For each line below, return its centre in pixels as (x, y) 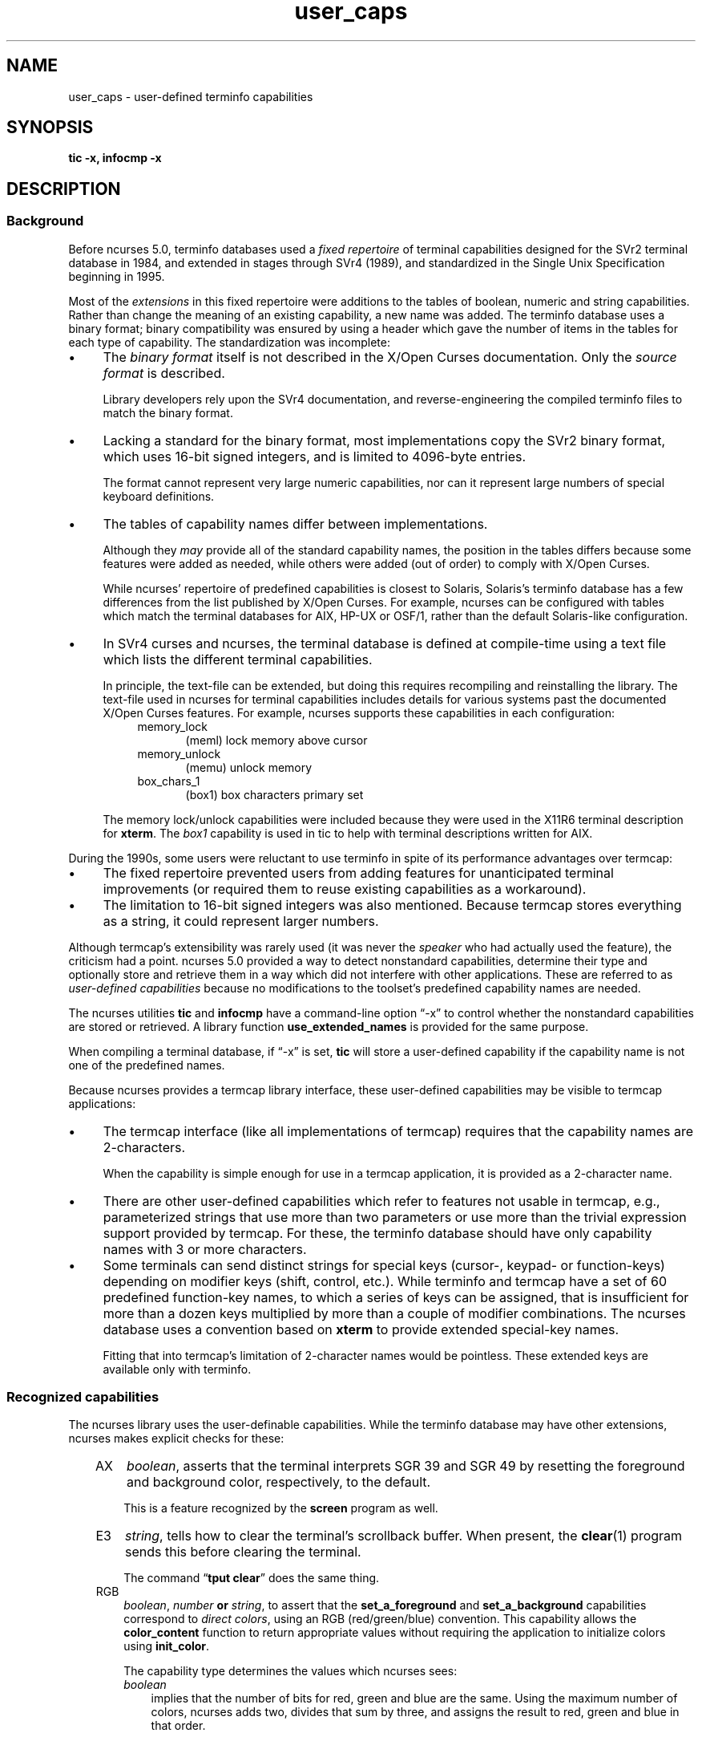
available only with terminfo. (177, 1369)
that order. (178, 1726)
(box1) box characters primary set (274, 794)
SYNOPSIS (50, 128)
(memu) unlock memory (249, 767)
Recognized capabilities (83, 1397)
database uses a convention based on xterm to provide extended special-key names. (361, 1329)
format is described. (164, 373)
